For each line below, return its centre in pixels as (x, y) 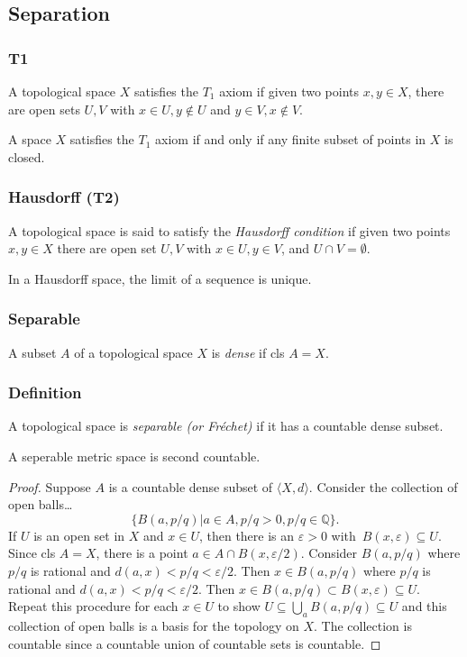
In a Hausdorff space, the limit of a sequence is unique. (160, 278)
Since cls (32, 553)
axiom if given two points (289, 91)
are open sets (44, 109)
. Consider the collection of (383, 486)
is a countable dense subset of (191, 486)
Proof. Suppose (50, 486)
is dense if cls (248, 352)
